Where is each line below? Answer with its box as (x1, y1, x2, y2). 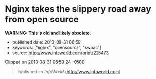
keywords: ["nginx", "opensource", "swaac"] (12, 44, 101, 50)
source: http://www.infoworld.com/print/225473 (12, 50, 109, 56)
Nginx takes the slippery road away (5, 3, 151, 15)
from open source (5, 14, 79, 25)
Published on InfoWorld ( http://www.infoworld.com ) (17, 68, 121, 74)
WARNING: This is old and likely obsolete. (5, 30, 91, 36)
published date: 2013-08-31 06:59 (12, 39, 81, 45)
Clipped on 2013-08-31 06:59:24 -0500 (5, 59, 85, 65)
